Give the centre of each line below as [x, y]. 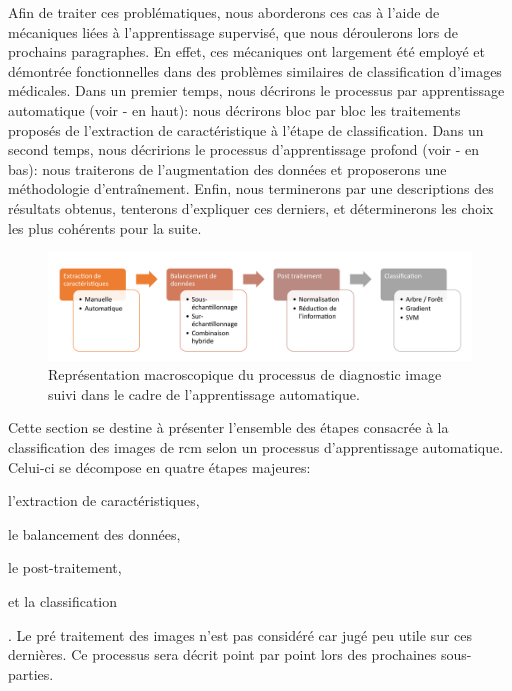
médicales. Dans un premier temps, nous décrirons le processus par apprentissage [256, 90]
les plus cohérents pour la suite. [105, 227]
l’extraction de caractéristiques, [104, 500]
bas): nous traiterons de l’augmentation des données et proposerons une [227, 168]
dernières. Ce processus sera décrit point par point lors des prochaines [222, 654]
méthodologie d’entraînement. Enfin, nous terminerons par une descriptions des [251, 188]
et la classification [63, 600]
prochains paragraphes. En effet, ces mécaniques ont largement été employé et [246, 51]
